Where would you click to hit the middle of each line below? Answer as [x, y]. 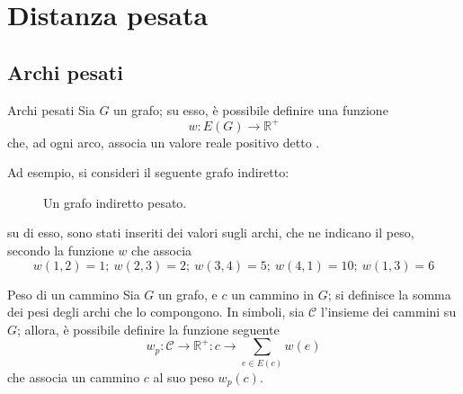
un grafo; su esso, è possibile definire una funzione [251, 109]
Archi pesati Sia [51, 109]
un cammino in [272, 294]
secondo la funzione [61, 251]
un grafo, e [188, 294]
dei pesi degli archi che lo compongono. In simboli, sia [156, 312]
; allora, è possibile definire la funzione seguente [148, 329]
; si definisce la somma [389, 294]
